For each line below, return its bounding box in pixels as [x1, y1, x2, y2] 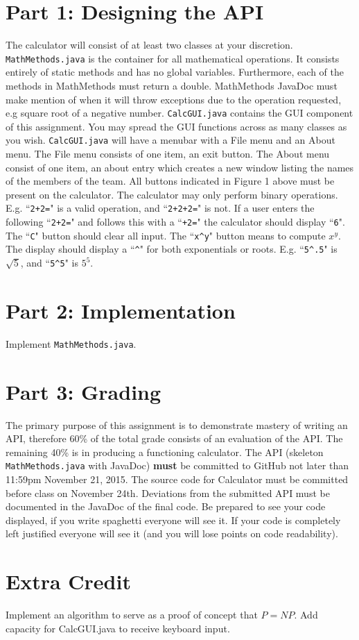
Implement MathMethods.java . [6, 336, 137, 351]
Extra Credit [6, 567, 131, 596]
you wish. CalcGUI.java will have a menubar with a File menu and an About [6, 133, 335, 147]
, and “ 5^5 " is [20, 255, 78, 270]
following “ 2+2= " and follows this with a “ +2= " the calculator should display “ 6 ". [6, 214, 345, 229]
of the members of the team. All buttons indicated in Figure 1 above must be [6, 174, 335, 188]
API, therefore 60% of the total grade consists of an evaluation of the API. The [6, 431, 343, 446]
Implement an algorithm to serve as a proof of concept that [6, 607, 258, 622]
